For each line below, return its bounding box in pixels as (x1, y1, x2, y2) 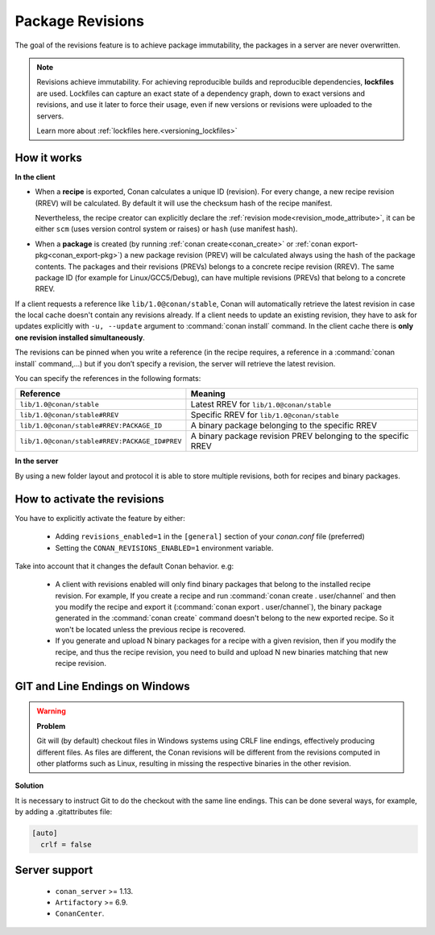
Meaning (190, 388, 226, 399)
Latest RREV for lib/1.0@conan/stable (190, 399, 332, 410)
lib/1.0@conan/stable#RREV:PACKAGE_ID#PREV (19, 436, 182, 445)
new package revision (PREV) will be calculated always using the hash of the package (130, 250, 416, 260)
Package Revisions (14, 12, 145, 30)
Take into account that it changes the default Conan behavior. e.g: (14, 561, 234, 571)
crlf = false (40, 840, 92, 849)
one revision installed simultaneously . (14, 333, 145, 342)
